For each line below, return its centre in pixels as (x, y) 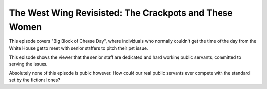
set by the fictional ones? (35, 80)
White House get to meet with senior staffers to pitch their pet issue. (79, 48)
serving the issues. (28, 64)
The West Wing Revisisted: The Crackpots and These (121, 13)
